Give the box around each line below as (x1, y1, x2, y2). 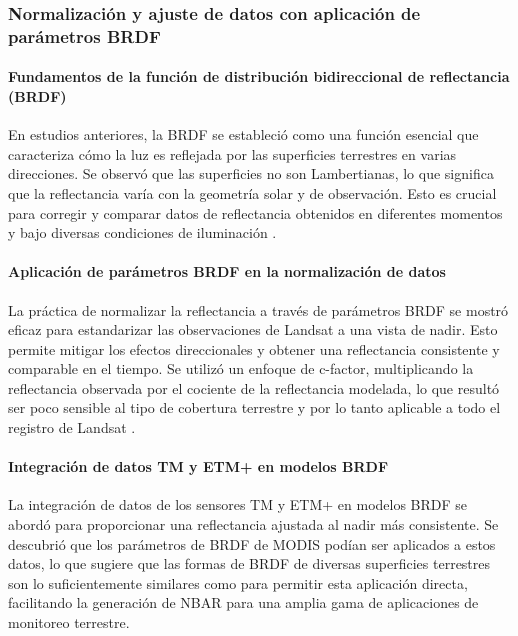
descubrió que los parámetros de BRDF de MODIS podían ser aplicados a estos (8, 533, 496, 554)
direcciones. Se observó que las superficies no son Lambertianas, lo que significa (8, 163, 494, 184)
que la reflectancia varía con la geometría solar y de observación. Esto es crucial (8, 182, 497, 203)
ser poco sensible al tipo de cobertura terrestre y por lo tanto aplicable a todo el (8, 397, 501, 418)
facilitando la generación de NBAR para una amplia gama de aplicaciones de (8, 592, 479, 613)
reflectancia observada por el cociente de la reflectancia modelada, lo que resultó (8, 377, 500, 398)
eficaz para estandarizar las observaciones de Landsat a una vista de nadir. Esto (8, 319, 498, 340)
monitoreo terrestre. (8, 612, 130, 633)
